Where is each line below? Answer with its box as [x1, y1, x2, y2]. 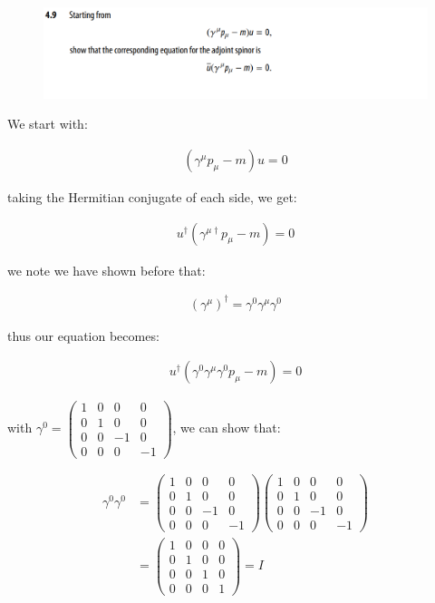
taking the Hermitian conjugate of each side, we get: [7, 188, 297, 207]
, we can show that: [172, 418, 281, 437]
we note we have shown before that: [7, 260, 206, 279]
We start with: [7, 114, 88, 133]
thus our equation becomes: [7, 326, 159, 345]
